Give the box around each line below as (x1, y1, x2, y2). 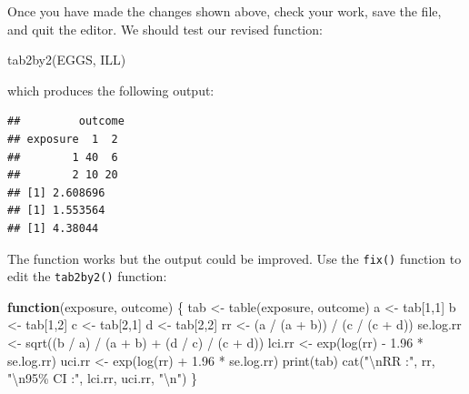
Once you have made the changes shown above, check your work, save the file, (7, 2, 442, 20)
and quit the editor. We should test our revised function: (7, 19, 323, 38)
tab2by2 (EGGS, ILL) (7, 50, 126, 69)
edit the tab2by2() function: (7, 267, 167, 286)
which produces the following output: (7, 80, 215, 99)
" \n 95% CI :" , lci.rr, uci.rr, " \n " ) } (7, 369, 198, 388)
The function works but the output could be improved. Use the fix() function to (7, 248, 462, 268)
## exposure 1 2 (7, 132, 118, 146)
